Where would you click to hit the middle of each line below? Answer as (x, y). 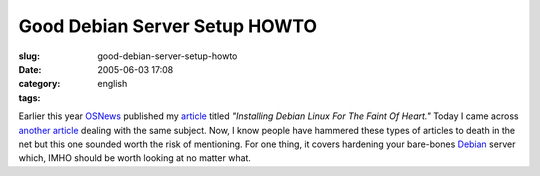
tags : (29, 97)
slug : (29, 56)
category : (39, 84)
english (112, 84)
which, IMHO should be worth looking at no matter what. (135, 158)
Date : (30, 69)
